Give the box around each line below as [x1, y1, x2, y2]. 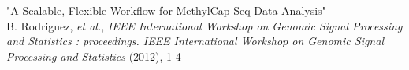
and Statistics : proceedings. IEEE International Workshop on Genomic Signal [6, 33, 384, 49]
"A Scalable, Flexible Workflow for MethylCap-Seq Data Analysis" [6, 2, 326, 18]
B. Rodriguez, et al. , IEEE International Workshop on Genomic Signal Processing [6, 17, 403, 33]
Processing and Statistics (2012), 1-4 [6, 47, 181, 64]
